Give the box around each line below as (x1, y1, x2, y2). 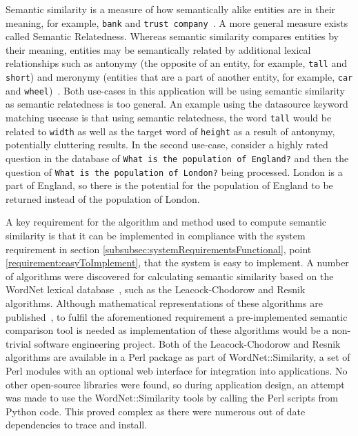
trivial (6, 336, 32, 350)
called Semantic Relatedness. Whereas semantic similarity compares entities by (6, 29, 339, 43)
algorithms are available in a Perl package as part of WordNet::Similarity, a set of (6, 350, 350, 364)
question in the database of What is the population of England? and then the (6, 150, 349, 165)
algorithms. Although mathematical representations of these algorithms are (6, 295, 323, 310)
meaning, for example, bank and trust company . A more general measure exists (6, 15, 348, 30)
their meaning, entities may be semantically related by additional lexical (6, 42, 311, 57)
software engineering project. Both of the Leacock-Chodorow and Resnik (34, 336, 341, 350)
